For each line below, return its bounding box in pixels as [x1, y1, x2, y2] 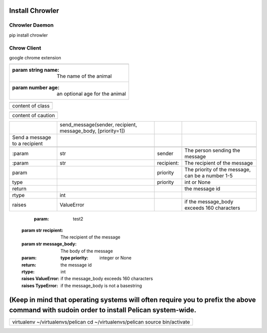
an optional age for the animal [56, 91, 126, 97]
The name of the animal [56, 73, 112, 80]
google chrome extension [9, 54, 61, 60]
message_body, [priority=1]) [59, 128, 126, 135]
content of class [12, 102, 50, 109]
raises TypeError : [21, 283, 58, 288]
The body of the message [60, 248, 113, 254]
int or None [184, 179, 211, 186]
